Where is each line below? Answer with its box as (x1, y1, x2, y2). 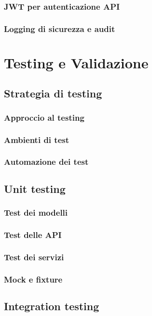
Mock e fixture (4, 273, 63, 285)
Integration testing (4, 298, 99, 313)
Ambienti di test (4, 133, 69, 145)
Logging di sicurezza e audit (4, 22, 115, 34)
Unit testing (4, 181, 66, 196)
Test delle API (4, 228, 62, 240)
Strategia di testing (4, 86, 102, 101)
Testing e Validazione (4, 52, 149, 72)
